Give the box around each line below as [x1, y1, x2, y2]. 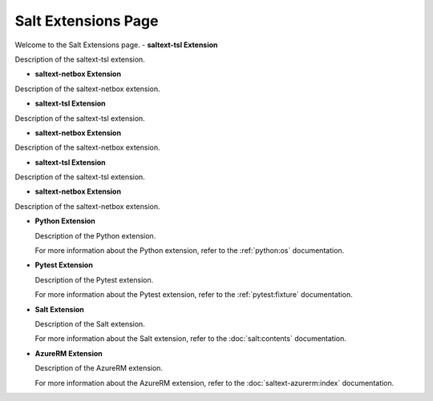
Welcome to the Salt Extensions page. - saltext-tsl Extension [14, 40, 218, 50]
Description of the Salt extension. [34, 319, 146, 328]
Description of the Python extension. [34, 231, 156, 240]
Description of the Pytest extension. [34, 275, 154, 284]
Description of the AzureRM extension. [34, 363, 164, 373]
